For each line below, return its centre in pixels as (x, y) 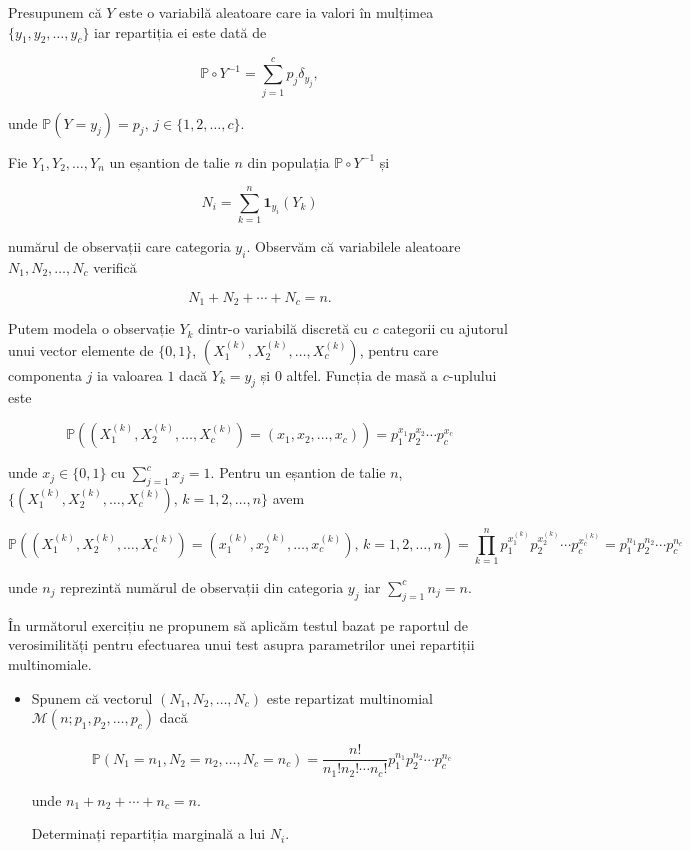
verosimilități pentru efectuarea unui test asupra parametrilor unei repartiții (241, 644)
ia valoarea (130, 374)
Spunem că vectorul (92, 697)
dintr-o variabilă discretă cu (283, 328)
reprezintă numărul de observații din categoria (202, 586)
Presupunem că (55, 12)
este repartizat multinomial (349, 697)
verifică (115, 267)
